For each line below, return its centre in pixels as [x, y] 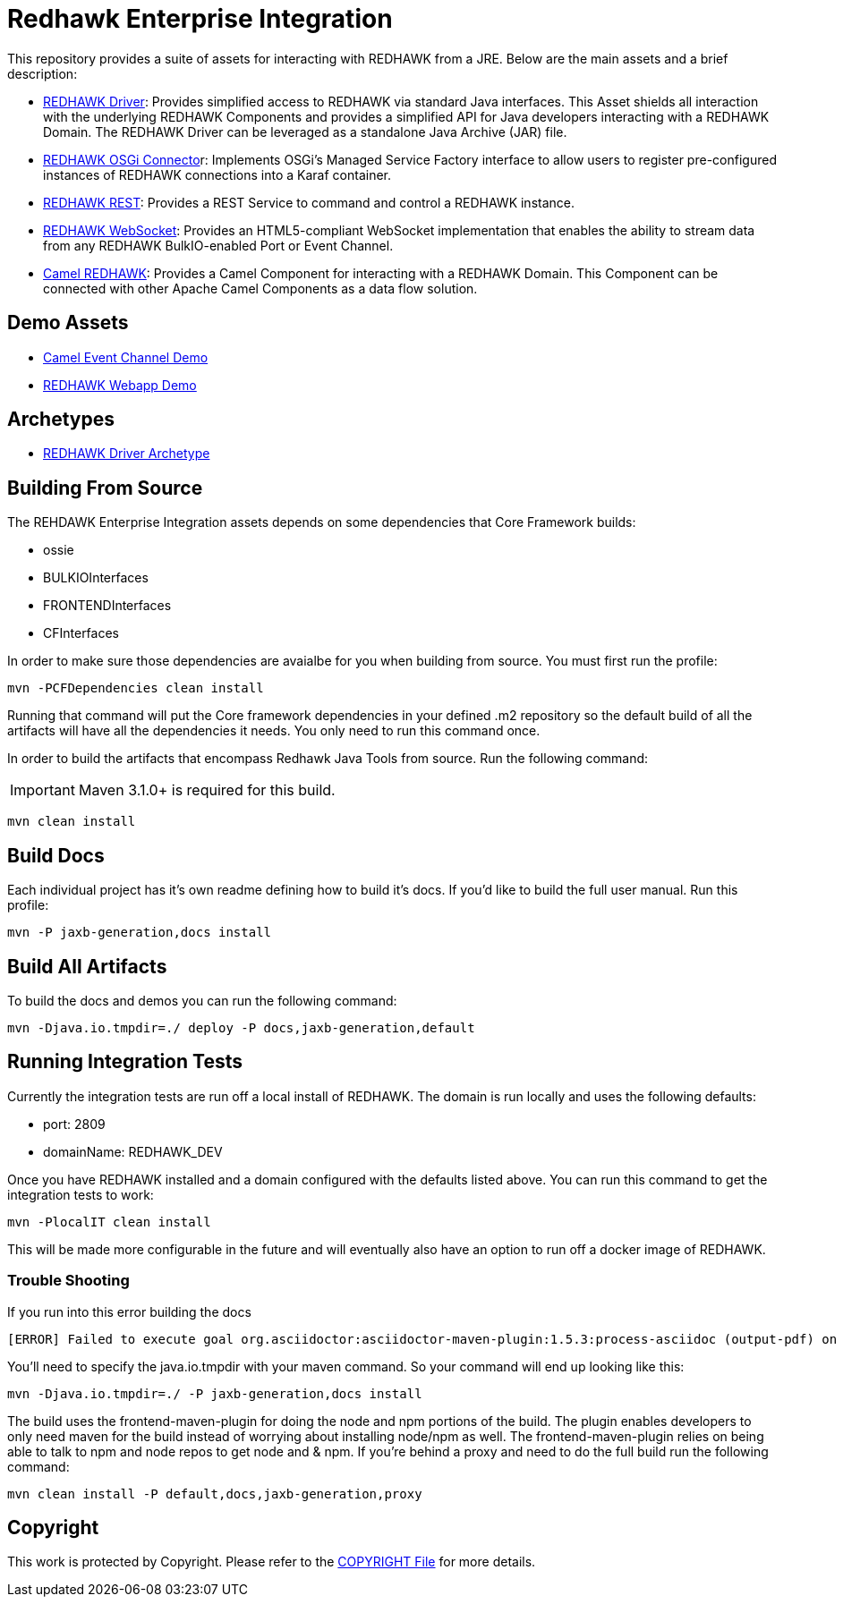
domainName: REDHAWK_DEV [133, 1151]
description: [43, 73]
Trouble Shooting [68, 1281]
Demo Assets [68, 323]
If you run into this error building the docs [129, 1311]
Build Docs [56, 855]
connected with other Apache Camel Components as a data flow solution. [260, 288]
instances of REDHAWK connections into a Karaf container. [217, 174]
